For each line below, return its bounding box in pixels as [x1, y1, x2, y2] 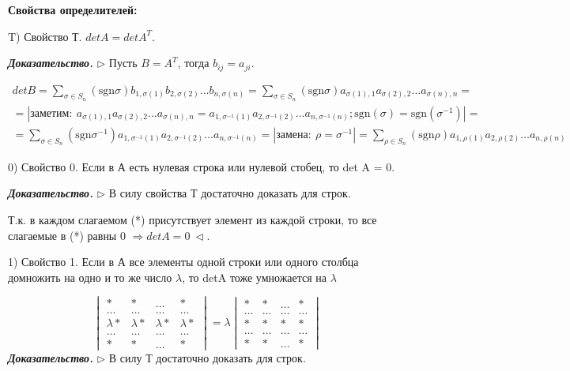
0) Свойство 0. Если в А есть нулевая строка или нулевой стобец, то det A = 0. [8, 158, 395, 174]
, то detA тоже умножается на [182, 268, 327, 285]
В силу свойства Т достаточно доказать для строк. [108, 185, 351, 201]
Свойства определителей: [8, 2, 138, 17]
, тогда [177, 54, 210, 71]
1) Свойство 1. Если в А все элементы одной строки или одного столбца [8, 253, 359, 270]
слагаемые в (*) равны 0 [8, 227, 126, 243]
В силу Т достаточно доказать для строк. [108, 349, 306, 365]
